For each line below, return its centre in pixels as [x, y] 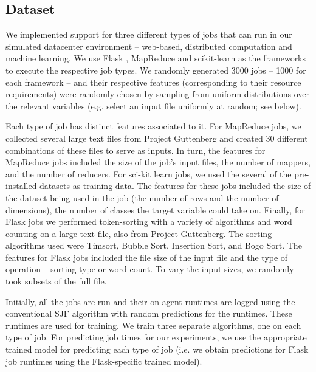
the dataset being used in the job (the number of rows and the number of [142, 197]
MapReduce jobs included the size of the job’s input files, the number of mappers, [158, 162]
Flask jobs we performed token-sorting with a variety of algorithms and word [149, 222]
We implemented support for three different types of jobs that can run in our [149, 34]
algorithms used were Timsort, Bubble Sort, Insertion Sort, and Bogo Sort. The [154, 245]
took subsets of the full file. [56, 281]
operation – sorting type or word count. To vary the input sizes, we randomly [150, 269]
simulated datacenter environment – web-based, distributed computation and [149, 46]
